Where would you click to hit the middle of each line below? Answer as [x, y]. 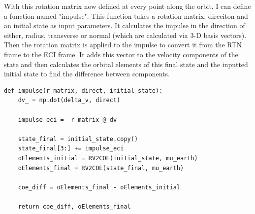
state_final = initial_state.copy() [78, 139]
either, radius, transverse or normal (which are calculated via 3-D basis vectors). [125, 35]
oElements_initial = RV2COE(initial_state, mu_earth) [108, 158]
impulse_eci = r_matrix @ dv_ [69, 120]
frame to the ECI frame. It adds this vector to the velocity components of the [121, 54]
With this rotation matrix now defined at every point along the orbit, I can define [127, 6]
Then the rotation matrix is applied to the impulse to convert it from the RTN [123, 45]
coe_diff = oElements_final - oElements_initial [99, 187]
